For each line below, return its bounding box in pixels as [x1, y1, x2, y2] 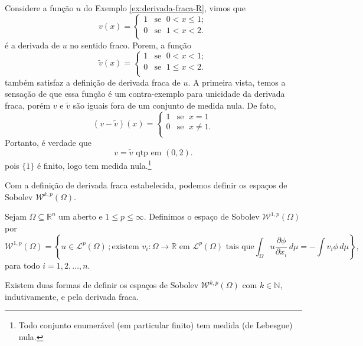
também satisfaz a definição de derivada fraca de [5, 76, 181, 88]
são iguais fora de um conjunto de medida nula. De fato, [73, 99, 276, 111]
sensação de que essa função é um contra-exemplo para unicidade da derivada [5, 87, 285, 100]
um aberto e [58, 210, 103, 223]
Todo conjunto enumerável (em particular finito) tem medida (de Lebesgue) [18, 319, 293, 331]
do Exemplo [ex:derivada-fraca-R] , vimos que [83, 2, 246, 14]
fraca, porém [5, 99, 51, 111]
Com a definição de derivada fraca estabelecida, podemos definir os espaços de [5, 179, 287, 191]
